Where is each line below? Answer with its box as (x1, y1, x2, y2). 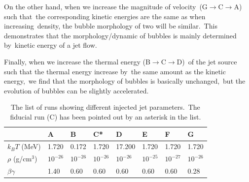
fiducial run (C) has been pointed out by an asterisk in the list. (10, 111, 201, 121)
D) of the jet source (177, 56, 237, 66)
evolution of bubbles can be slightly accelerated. (4, 85, 149, 95)
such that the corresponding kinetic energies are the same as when (4, 11, 206, 21)
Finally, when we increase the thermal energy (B (4, 56, 150, 66)
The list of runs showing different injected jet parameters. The (10, 102, 200, 112)
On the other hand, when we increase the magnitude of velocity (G (4, 1, 208, 11)
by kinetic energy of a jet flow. (4, 40, 97, 50)
